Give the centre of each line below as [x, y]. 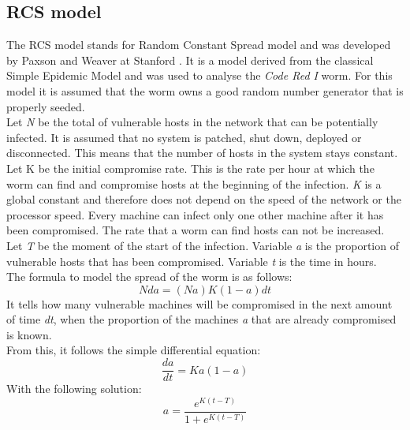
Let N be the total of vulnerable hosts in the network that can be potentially [192, 122]
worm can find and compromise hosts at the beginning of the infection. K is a [194, 183]
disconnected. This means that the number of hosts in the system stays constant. [202, 153]
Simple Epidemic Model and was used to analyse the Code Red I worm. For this [199, 75]
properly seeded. [46, 106]
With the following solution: [74, 389]
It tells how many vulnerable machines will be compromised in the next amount [199, 303]
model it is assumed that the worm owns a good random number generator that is [205, 90]
